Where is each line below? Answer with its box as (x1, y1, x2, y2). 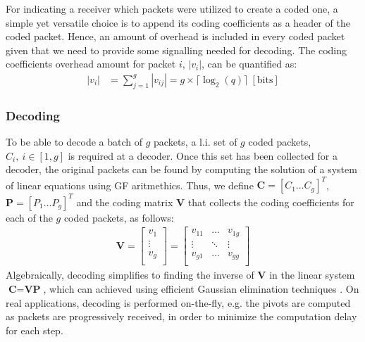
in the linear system (269, 267, 355, 282)
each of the (6, 210, 53, 224)
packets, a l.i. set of (154, 134, 237, 149)
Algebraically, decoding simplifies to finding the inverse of (6, 267, 254, 282)
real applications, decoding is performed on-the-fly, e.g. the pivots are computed (6, 295, 351, 310)
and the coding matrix (76, 194, 173, 209)
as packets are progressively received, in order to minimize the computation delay (6, 309, 357, 324)
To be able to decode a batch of (6, 134, 143, 149)
